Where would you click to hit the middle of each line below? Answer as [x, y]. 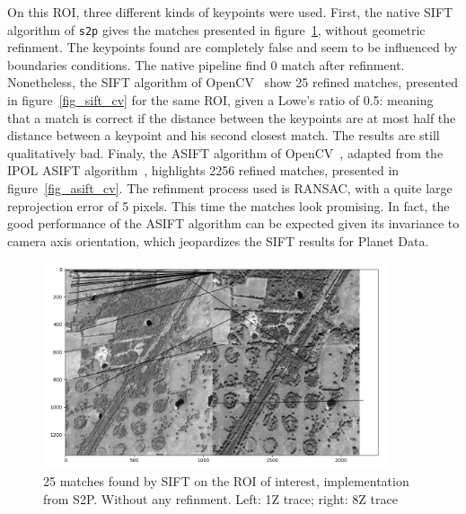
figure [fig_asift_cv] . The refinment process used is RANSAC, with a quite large [230, 188]
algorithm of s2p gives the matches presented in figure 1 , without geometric [216, 29]
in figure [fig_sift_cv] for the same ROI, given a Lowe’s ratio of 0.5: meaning [220, 100]
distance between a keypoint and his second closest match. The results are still [224, 135]
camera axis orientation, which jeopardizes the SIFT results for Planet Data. [218, 240]
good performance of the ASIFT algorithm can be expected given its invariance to [233, 223]
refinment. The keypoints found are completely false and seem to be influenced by [233, 47]
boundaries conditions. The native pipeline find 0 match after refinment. [206, 64]
